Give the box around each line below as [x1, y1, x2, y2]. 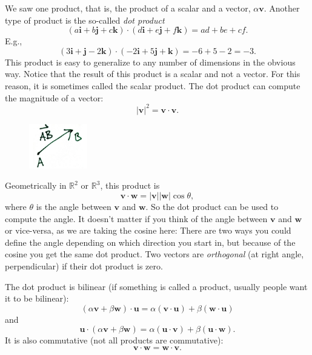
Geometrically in [5, 179, 67, 192]
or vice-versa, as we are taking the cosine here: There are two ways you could [5, 224, 291, 237]
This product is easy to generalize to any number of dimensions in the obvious [5, 55, 296, 68]
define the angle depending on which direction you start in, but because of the [5, 235, 296, 248]
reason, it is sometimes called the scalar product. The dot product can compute [5, 79, 300, 92]
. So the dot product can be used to [145, 200, 279, 212]
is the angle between [36, 200, 111, 212]
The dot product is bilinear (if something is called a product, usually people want [5, 280, 308, 292]
